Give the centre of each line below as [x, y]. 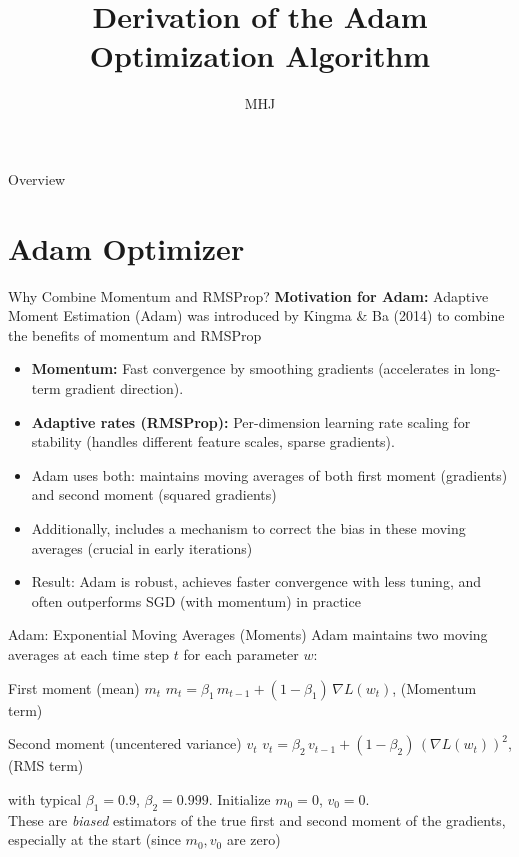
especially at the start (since [94, 839]
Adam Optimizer [126, 247]
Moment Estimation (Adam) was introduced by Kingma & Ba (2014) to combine [256, 315]
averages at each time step [89, 653]
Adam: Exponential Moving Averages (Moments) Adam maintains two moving [248, 634]
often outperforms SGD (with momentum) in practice [196, 600]
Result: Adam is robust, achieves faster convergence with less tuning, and [256, 581]
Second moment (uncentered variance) [125, 743]
